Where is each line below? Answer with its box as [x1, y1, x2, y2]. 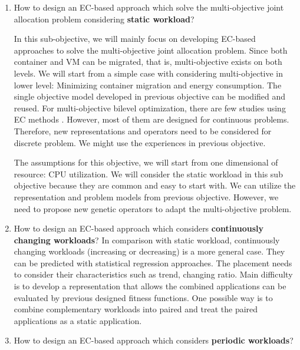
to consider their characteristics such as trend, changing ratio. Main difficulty [14, 268, 293, 280]
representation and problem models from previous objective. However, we [14, 190, 279, 203]
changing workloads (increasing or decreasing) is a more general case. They [14, 245, 285, 257]
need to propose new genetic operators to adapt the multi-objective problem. [14, 202, 292, 214]
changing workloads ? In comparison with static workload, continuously [14, 233, 280, 246]
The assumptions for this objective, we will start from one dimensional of [14, 156, 278, 169]
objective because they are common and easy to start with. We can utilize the [14, 179, 296, 191]
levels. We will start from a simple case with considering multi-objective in [14, 67, 283, 79]
